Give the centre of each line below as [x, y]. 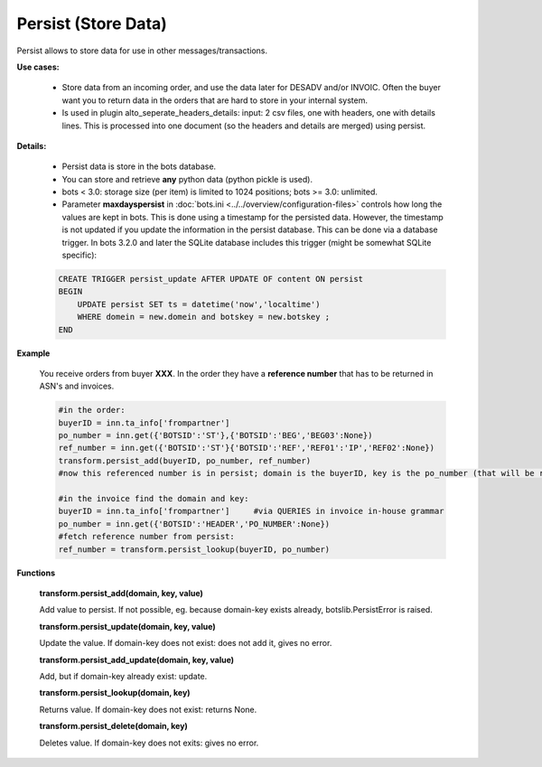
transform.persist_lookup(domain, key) [115, 693]
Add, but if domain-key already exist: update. [123, 676]
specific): [79, 255]
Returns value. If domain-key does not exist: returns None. [148, 709]
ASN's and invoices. [77, 386]
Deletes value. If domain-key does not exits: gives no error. [149, 743]
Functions [36, 573]
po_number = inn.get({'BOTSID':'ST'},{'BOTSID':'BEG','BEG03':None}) [215, 435]
